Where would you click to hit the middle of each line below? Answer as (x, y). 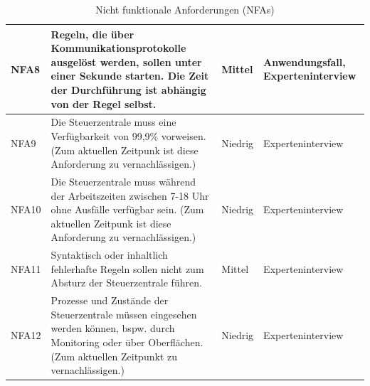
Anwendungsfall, (305, 61)
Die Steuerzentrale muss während (123, 182)
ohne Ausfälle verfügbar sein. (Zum (127, 209)
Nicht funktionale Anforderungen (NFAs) (185, 9)
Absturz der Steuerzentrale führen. (126, 283)
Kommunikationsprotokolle (118, 48)
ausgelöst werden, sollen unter (126, 61)
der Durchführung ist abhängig (128, 89)
